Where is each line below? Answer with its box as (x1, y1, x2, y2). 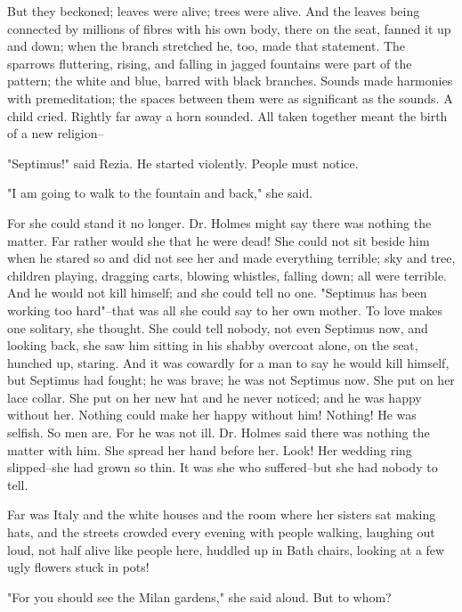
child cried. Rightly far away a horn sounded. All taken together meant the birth (7, 106, 448, 125)
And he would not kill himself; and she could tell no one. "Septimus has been (7, 283, 427, 302)
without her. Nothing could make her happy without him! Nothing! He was (7, 405, 417, 424)
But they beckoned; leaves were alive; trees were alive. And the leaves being (7, 2, 420, 20)
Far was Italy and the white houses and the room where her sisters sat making (7, 505, 436, 524)
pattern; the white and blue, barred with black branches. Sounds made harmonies (7, 71, 453, 90)
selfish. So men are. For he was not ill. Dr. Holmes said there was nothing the (7, 423, 430, 442)
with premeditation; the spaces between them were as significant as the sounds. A (7, 88, 453, 107)
